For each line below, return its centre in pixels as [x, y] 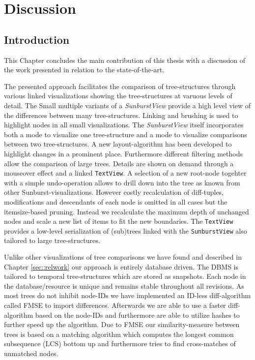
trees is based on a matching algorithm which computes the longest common [119, 334]
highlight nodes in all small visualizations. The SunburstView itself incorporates [124, 125]
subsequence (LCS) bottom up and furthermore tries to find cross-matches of [120, 344]
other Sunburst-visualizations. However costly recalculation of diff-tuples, [114, 192]
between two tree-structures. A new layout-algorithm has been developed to [118, 144]
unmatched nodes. [31, 353]
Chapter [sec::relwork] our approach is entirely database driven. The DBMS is [121, 266]
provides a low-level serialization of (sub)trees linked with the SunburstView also [126, 230]
